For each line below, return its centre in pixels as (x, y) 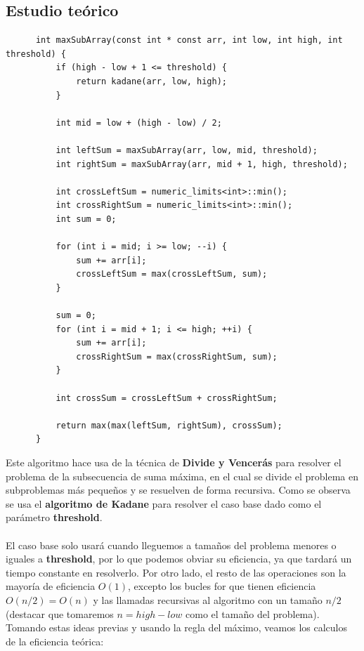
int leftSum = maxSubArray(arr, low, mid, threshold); (187, 150)
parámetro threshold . (54, 517)
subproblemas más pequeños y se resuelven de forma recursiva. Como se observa (178, 490)
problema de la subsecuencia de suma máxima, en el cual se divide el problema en (182, 476)
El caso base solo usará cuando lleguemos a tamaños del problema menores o (171, 545)
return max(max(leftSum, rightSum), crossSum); (169, 425)
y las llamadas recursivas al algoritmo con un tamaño (208, 599)
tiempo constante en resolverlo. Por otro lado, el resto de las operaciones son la (176, 572)
